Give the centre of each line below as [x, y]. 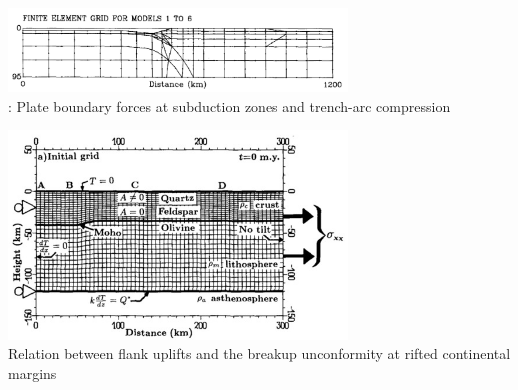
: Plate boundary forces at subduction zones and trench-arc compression [229, 105]
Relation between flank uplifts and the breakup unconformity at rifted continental [259, 353]
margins [32, 373]
